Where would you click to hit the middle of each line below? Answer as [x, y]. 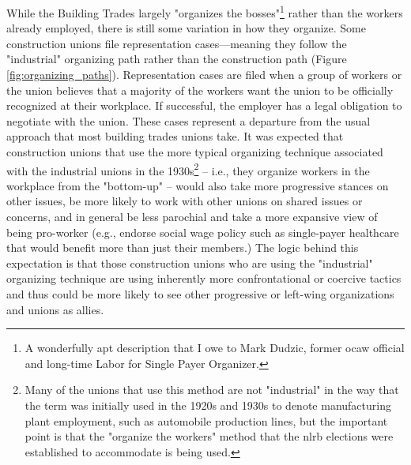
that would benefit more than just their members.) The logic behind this [183, 247]
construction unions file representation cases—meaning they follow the [177, 43]
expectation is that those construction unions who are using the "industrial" [190, 262]
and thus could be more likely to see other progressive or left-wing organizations [200, 294]
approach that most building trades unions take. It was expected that [175, 136]
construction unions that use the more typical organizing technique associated [195, 152]
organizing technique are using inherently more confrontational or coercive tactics [204, 278]
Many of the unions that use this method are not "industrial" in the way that [212, 390]
